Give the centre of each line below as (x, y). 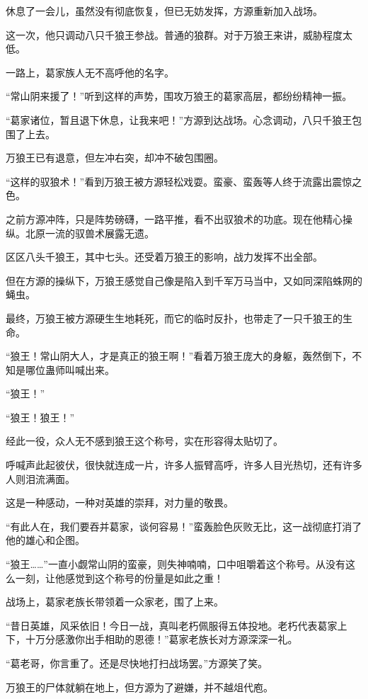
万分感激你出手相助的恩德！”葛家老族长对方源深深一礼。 (166, 639)
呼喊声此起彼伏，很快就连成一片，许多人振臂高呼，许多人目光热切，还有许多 (184, 465)
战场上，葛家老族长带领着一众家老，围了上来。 (115, 602)
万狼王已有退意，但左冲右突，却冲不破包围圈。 (115, 158)
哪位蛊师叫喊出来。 (70, 369)
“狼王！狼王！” (40, 417)
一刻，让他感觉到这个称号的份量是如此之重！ (119, 578)
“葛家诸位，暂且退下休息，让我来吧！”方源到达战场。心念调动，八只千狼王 (179, 119)
